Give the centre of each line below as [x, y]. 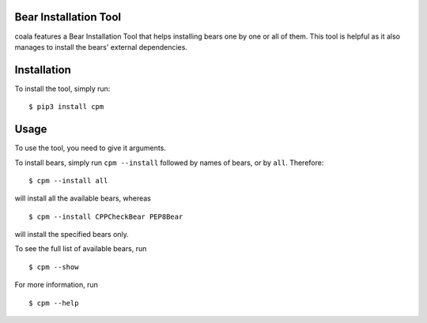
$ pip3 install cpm [66, 107]
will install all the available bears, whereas [83, 198]
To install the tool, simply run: [62, 88]
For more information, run [56, 285]
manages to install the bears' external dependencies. [101, 47]
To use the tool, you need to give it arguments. [90, 148]
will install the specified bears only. [72, 235]
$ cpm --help [54, 303]
